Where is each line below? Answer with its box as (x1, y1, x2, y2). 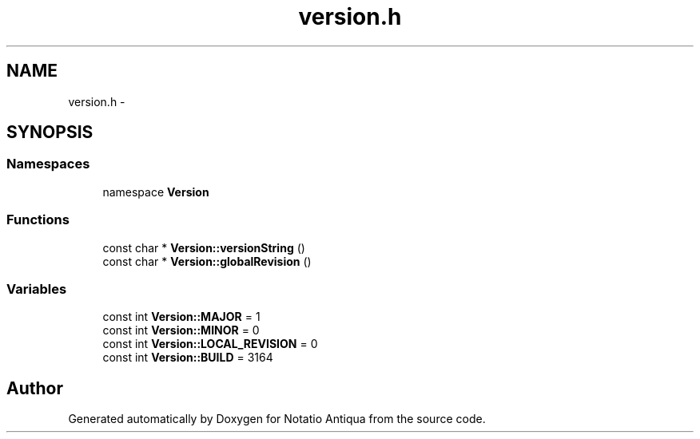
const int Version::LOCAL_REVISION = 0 (102, 337, 318, 351)
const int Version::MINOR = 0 (102, 323, 260, 338)
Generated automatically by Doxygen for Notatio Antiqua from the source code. (68, 412, 486, 426)
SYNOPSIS (6, 122, 93, 143)
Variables (6, 280, 67, 297)
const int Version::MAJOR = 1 (102, 310, 261, 324)
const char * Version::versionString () (102, 240, 305, 255)
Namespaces (6, 156, 90, 172)
